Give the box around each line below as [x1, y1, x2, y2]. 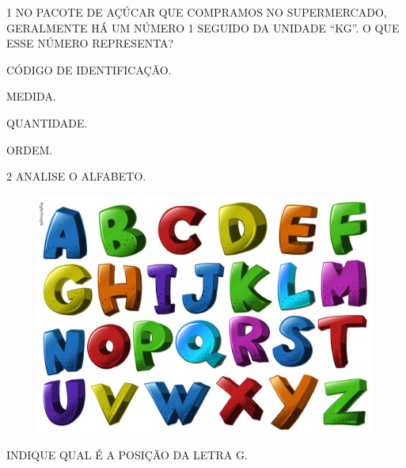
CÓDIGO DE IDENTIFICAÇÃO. [6, 61, 172, 78]
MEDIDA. [6, 88, 56, 105]
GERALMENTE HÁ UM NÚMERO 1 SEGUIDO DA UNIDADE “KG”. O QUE [6, 19, 400, 36]
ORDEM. [6, 141, 53, 158]
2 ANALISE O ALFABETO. [6, 168, 146, 185]
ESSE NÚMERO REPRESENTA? [6, 35, 174, 51]
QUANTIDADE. [6, 114, 88, 131]
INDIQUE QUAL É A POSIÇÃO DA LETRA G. [6, 447, 248, 463]
